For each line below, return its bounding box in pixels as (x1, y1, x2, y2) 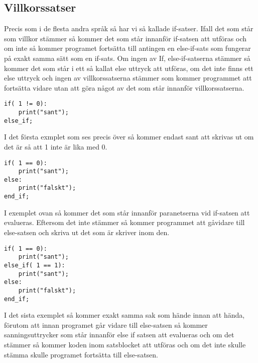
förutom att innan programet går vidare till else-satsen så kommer (4, 319, 208, 330)
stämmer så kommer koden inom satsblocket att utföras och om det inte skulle (4, 339, 246, 349)
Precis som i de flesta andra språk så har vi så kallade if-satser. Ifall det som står (4, 23, 253, 34)
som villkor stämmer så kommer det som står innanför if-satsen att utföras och (4, 33, 247, 43)
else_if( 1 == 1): (4, 261, 65, 269)
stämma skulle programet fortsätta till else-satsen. (4, 349, 158, 359)
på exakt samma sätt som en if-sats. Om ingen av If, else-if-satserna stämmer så (4, 52, 250, 63)
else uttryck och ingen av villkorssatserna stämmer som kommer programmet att (4, 72, 252, 83)
